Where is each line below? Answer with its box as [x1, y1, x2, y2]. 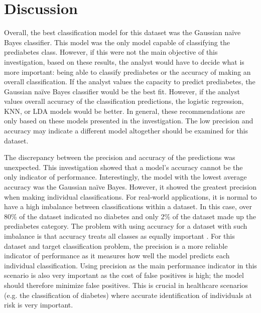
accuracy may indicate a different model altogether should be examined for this [4, 125, 248, 136]
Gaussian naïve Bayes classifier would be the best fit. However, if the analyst [4, 86, 240, 96]
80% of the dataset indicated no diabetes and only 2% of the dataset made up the [4, 211, 256, 221]
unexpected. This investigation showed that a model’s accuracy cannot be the [4, 162, 243, 172]
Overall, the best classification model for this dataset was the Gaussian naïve [4, 27, 241, 38]
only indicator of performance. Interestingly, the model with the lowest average [4, 172, 247, 182]
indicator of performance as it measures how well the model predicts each [4, 250, 230, 261]
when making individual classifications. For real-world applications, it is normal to [4, 191, 257, 202]
